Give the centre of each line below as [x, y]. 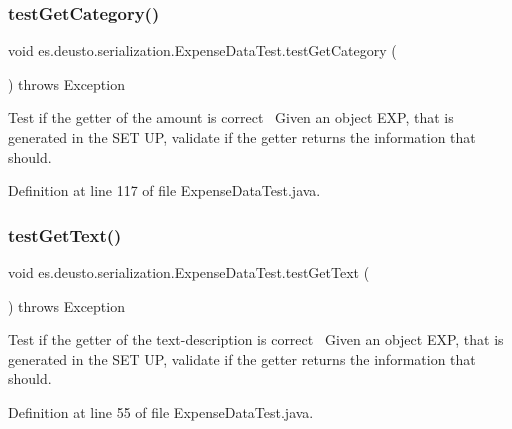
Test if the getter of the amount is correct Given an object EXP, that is [231, 117]
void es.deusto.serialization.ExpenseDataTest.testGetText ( [189, 272]
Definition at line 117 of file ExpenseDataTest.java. [164, 190]
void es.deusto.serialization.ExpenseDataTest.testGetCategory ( [202, 50]
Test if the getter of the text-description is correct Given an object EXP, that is [256, 339]
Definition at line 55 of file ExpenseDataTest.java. [161, 411]
